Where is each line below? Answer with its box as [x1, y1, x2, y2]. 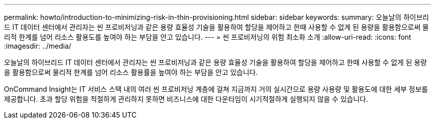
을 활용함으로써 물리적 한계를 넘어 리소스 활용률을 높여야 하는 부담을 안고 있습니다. [4, 68, 258, 76]
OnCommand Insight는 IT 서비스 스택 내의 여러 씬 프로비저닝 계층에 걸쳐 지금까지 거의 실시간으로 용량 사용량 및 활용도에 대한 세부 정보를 [4, 85, 428, 93]
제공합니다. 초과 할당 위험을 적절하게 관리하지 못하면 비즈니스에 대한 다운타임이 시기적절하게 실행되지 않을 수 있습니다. [4, 95, 368, 103]
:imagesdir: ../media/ [4, 42, 72, 50]
